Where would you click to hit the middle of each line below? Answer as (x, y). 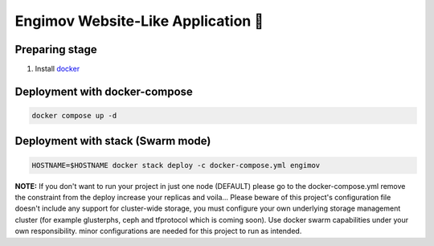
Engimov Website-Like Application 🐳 (139, 21)
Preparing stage (56, 49)
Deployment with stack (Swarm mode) (113, 141)
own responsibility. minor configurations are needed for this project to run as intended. (158, 231)
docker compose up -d (74, 116)
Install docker (57, 69)
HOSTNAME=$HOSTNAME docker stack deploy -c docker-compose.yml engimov (176, 165)
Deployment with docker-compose (104, 91)
